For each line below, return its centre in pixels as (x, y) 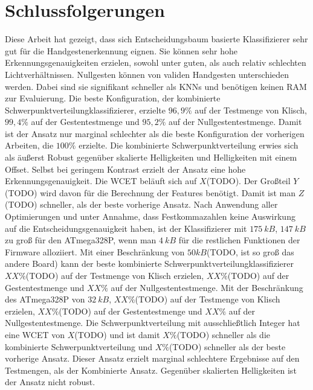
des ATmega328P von (45, 299)
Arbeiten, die (29, 145)
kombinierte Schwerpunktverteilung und (79, 346)
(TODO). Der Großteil (248, 181)
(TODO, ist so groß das (250, 251)
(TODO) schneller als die (224, 334)
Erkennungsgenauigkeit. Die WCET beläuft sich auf (101, 181)
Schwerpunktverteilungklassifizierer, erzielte (85, 110)
